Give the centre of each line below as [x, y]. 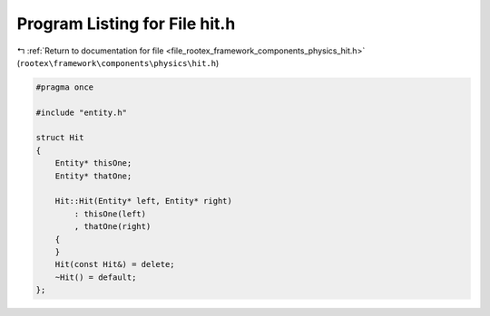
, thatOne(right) [113, 227]
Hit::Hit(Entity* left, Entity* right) [144, 201]
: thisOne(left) [110, 214]
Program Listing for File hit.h [126, 24]
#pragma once [65, 87]
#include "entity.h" [81, 112]
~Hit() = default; [96, 277]
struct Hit [60, 138]
